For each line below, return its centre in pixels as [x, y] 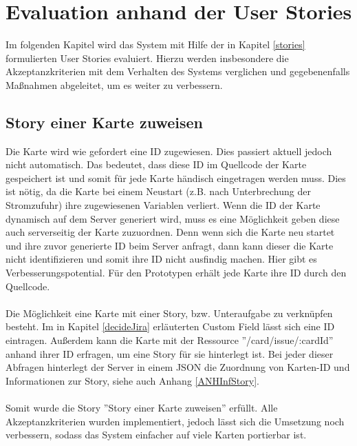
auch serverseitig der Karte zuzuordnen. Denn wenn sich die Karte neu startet [170, 232]
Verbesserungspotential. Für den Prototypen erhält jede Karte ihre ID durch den [176, 273]
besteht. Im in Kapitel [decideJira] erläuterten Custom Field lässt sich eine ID [170, 326]
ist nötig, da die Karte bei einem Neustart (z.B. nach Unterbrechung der [158, 191]
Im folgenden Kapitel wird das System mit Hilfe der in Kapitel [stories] [155, 44]
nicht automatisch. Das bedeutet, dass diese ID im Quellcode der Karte [156, 164]
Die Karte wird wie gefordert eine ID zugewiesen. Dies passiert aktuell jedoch [169, 151]
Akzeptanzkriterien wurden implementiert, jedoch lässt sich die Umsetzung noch [175, 421]
